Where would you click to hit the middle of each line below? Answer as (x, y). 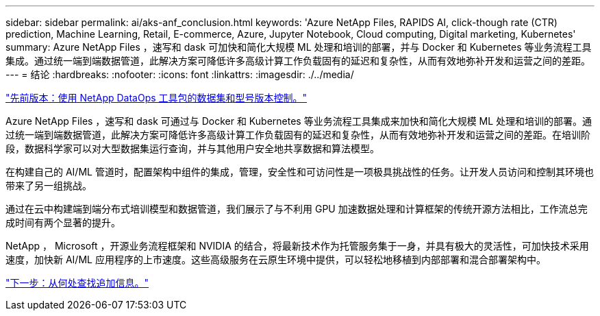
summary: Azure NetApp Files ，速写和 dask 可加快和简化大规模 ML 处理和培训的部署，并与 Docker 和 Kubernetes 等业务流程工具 (299, 47)
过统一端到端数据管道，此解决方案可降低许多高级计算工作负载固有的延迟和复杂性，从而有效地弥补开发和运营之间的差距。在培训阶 (298, 135)
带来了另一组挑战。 (49, 185)
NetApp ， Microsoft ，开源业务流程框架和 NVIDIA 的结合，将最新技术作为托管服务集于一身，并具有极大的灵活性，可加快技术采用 (297, 246)
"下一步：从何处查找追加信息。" (77, 283)
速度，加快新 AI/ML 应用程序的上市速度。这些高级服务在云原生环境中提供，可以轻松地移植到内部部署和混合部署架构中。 (276, 259)
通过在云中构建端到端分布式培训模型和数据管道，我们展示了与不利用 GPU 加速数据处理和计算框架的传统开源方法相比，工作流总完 (297, 209)
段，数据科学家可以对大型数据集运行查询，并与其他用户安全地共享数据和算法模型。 (192, 148)
